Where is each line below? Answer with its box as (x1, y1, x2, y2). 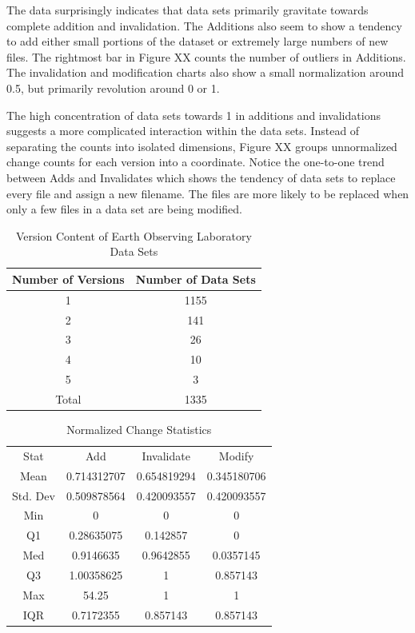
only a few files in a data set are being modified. (6, 201, 242, 217)
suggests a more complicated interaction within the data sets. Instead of (6, 122, 360, 139)
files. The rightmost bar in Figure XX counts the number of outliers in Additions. (6, 48, 406, 65)
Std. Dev (12, 487, 55, 504)
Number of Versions (12, 270, 125, 287)
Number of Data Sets (135, 270, 256, 287)
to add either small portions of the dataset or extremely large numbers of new (6, 33, 389, 50)
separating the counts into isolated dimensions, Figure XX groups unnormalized (6, 137, 397, 154)
